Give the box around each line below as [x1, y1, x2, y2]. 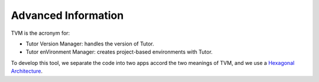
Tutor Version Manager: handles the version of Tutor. [25, 40, 155, 47]
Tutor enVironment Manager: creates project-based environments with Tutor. [25, 48, 213, 55]
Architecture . [11, 68, 43, 75]
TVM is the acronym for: [11, 29, 70, 37]
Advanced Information [11, 9, 124, 22]
